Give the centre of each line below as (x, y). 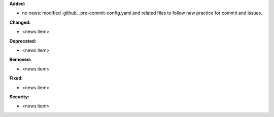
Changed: (20, 22)
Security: (20, 97)
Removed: (20, 60)
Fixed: (16, 78)
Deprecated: (23, 41)
